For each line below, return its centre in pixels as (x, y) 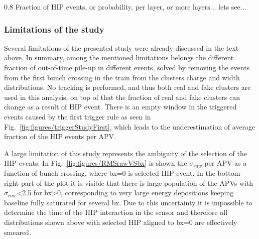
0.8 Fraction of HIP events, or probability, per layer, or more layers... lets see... (125, 7)
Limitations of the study (54, 29)
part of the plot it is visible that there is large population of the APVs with (137, 183)
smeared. (18, 232)
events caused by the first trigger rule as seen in (78, 116)
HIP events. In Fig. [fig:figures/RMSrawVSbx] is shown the (96, 163)
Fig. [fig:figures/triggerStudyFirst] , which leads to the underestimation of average (130, 126)
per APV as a (226, 163)
